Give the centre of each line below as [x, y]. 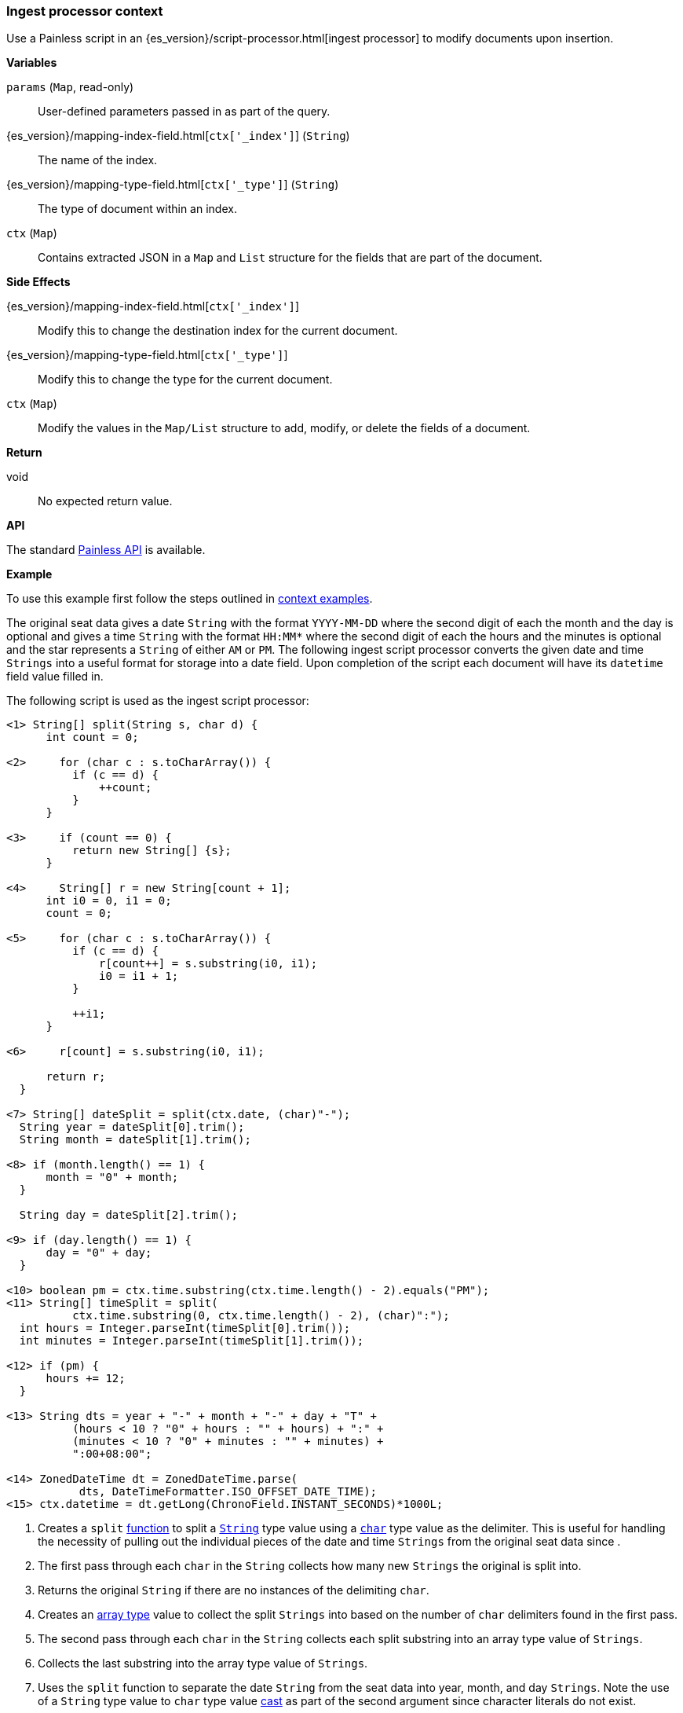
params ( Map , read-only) [70, 87]
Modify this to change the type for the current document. [185, 380]
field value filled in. [55, 677]
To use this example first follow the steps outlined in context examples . [190, 599]
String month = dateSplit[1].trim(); [135, 1140]
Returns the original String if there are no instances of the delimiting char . [234, 1590]
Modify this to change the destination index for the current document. [218, 331]
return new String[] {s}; [152, 851]
